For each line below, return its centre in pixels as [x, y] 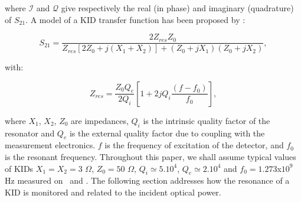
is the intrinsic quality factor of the [207, 120]
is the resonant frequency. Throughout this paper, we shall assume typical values [150, 157]
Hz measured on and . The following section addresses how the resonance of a [147, 180]
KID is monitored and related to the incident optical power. [113, 192]
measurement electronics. [50, 145]
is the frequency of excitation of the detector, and [194, 145]
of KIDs [19, 168]
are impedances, [100, 120]
